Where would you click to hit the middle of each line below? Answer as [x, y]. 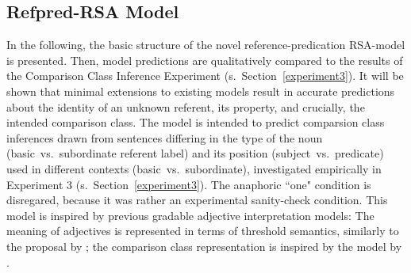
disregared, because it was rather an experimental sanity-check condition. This [197, 200]
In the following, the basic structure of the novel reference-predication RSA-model [206, 45]
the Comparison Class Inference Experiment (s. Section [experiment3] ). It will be [205, 76]
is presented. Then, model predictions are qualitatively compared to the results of [205, 60]
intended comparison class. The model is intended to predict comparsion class [196, 122]
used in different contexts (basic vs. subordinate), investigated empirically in [194, 168]
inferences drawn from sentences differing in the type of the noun [165, 137]
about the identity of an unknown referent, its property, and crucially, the [186, 106]
